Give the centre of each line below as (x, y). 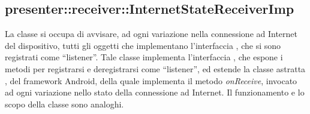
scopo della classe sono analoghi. (64, 104)
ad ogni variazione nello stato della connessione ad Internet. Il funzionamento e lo (155, 92)
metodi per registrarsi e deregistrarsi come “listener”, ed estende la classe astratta (155, 68)
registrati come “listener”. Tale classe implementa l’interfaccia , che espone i (144, 57)
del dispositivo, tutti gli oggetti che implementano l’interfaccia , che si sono (143, 45)
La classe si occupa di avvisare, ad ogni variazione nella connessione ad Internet (151, 34)
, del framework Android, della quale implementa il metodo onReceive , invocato (151, 80)
